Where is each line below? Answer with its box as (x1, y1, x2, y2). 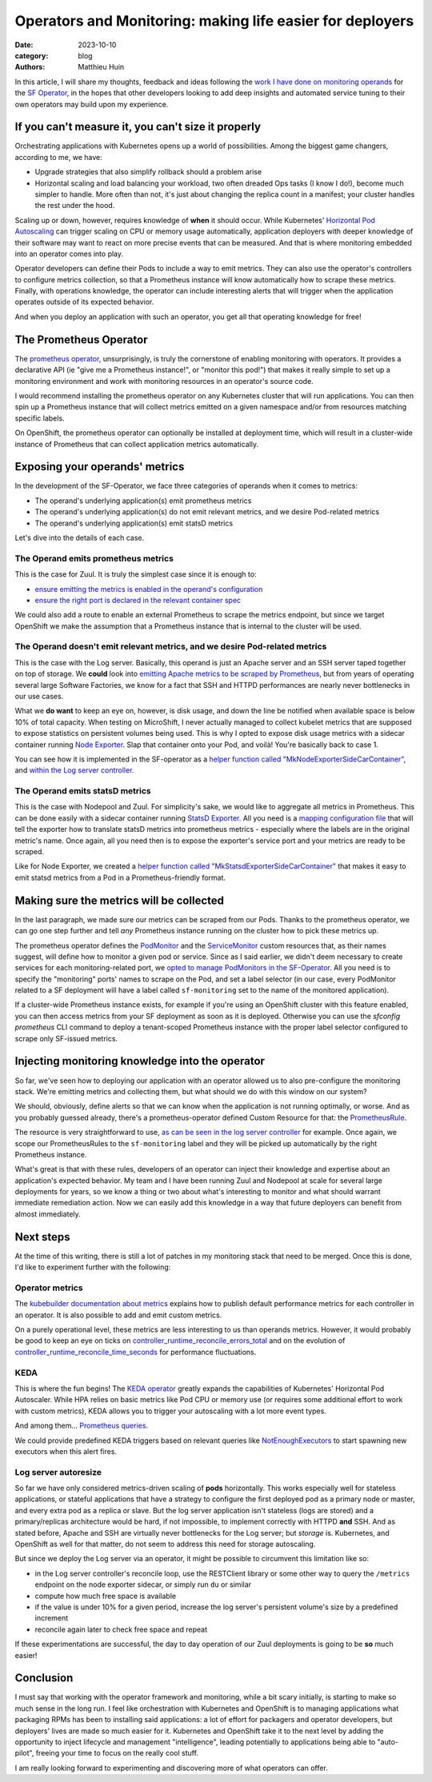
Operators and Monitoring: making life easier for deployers (14, 12, 414, 30)
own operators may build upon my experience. (14, 99, 169, 109)
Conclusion (14, 1672, 74, 1685)
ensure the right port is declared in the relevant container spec (34, 595, 242, 605)
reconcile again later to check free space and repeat (34, 1624, 208, 1634)
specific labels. (14, 413, 65, 423)
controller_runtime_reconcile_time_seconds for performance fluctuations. (14, 1347, 257, 1356)
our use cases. (14, 692, 64, 701)
